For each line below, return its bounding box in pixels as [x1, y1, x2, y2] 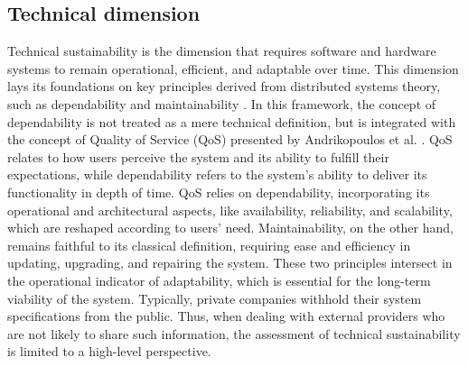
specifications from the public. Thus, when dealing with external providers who [7, 307, 445, 325]
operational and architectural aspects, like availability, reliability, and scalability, [7, 200, 453, 219]
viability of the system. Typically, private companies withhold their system [7, 288, 422, 307]
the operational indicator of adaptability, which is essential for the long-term [7, 270, 431, 289]
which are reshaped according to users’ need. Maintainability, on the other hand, [7, 218, 454, 237]
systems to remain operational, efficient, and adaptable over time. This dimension [7, 59, 459, 78]
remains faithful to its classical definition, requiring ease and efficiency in [7, 235, 411, 254]
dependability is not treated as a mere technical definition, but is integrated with [7, 112, 456, 131]
